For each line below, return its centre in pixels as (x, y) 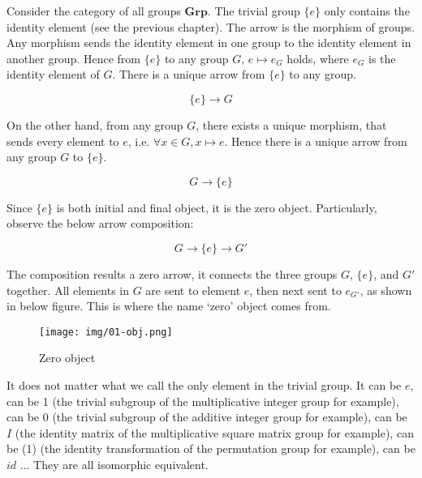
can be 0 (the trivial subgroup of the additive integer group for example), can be (207, 417)
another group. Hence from (74, 58)
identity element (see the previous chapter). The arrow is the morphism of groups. (211, 26)
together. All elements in (68, 290)
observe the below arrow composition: (100, 223)
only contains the (367, 11)
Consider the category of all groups (94, 11)
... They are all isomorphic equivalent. (114, 464)
